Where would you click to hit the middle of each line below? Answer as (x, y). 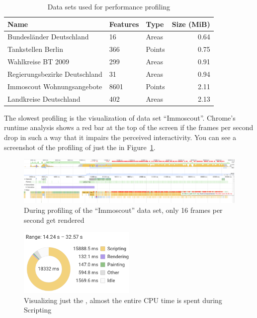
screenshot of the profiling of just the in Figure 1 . (80, 147)
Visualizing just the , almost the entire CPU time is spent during (123, 300)
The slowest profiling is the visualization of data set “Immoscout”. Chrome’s (120, 117)
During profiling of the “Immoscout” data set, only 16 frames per (123, 210)
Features (124, 24)
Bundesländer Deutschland (48, 37)
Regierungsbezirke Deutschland (55, 74)
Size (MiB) (191, 24)
